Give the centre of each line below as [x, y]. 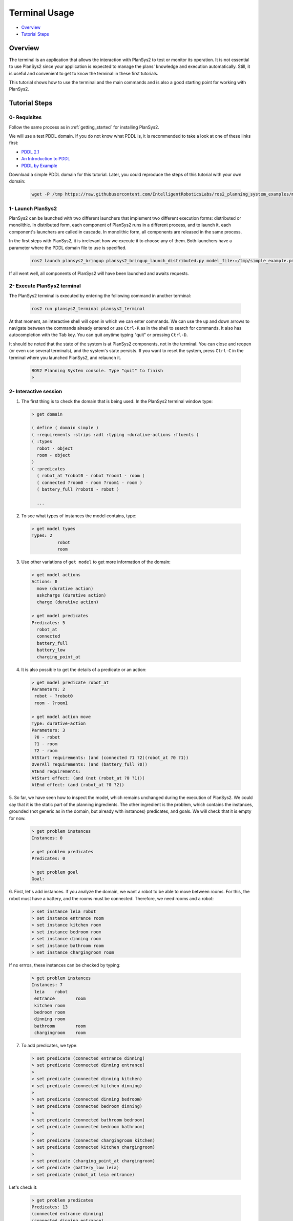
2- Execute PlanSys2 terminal [45, 286]
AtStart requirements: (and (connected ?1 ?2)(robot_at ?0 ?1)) [110, 758]
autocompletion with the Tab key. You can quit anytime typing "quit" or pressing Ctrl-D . [98, 335]
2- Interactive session [36, 392]
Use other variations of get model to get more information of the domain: [96, 562]
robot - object [55, 448]
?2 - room [46, 751]
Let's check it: [23, 1187]
